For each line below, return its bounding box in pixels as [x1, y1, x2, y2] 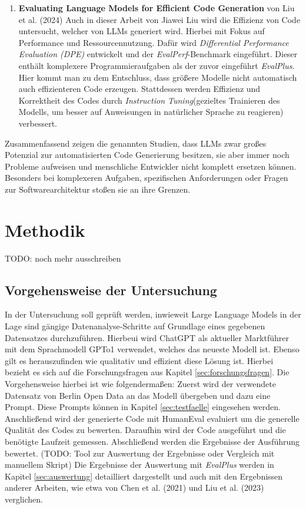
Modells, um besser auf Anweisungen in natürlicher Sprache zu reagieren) [18, 105, 284, 118]
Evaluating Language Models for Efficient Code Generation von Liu [18, 2, 295, 14]
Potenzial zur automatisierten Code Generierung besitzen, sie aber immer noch [5, 148, 290, 161]
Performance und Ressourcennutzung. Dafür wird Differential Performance [18, 36, 289, 48]
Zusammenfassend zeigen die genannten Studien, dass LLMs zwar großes [5, 137, 267, 149]
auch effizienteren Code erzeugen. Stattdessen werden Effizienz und [18, 82, 261, 95]
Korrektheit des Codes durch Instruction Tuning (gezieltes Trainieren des [18, 94, 280, 106]
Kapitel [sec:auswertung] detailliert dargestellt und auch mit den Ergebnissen [5, 470, 283, 482]
